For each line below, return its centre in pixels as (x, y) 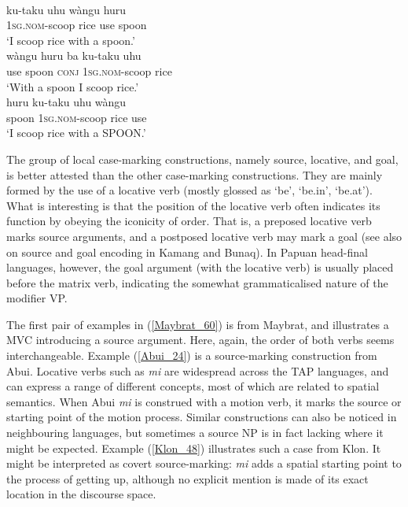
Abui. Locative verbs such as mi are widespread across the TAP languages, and (198, 370)
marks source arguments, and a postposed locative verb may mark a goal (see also (204, 236)
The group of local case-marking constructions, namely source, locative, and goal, (202, 159)
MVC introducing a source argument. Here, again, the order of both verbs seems (200, 340)
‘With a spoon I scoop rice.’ (73, 86)
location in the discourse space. (81, 494)
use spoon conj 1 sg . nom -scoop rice (89, 70)
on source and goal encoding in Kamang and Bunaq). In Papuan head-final (187, 252)
